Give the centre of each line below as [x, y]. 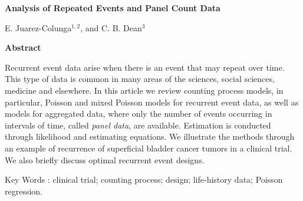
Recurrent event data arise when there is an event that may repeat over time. [145, 67]
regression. [24, 191]
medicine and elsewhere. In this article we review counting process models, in [144, 90]
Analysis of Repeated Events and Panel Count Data [113, 8]
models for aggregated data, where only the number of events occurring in [139, 113]
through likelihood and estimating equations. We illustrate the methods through [150, 136]
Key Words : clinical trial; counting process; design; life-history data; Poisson [144, 179]
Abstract [23, 47]
